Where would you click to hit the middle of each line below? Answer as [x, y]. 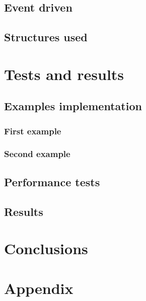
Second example [37, 154]
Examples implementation [73, 106]
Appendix [39, 288]
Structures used [46, 37]
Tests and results [64, 74]
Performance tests [52, 181]
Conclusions [46, 248]
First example [33, 131]
